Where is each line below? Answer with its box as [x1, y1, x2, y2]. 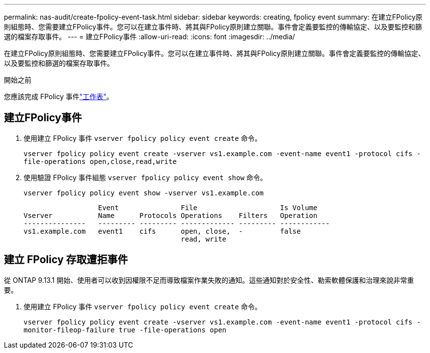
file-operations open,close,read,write [24, 157, 177, 165]
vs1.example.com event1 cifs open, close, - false [24, 227, 301, 235]
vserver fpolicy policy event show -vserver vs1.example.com [24, 189, 264, 197]
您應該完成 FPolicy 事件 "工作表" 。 [4, 92, 113, 101]
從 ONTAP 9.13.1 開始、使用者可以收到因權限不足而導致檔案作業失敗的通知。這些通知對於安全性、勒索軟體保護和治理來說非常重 [4, 275, 414, 284]
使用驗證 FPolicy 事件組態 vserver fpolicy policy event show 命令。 [24, 173, 267, 182]
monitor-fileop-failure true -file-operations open [24, 326, 227, 334]
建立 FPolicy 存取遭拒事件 [4, 253, 128, 266]
